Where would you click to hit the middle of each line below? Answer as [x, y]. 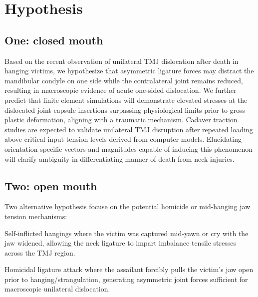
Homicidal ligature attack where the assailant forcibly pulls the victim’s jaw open [129, 269]
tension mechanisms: [36, 216]
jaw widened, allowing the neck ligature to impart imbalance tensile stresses [121, 243]
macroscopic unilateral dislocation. [57, 289]
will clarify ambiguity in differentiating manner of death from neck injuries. [120, 158]
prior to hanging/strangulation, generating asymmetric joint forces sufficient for [126, 279]
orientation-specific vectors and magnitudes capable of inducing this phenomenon [129, 148]
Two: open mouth [51, 185]
